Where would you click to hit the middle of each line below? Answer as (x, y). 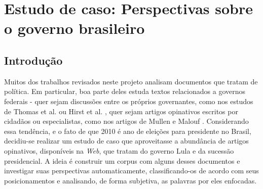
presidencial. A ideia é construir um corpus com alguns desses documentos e (122, 160)
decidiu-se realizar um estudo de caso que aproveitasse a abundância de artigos (126, 141)
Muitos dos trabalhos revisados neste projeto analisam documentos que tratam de (131, 81)
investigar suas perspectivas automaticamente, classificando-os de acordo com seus (131, 171)
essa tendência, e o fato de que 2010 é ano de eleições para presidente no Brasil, (128, 131)
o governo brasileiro (74, 28)
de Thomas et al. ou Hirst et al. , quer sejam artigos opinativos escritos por (121, 111)
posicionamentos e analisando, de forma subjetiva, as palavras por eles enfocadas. (130, 180)
